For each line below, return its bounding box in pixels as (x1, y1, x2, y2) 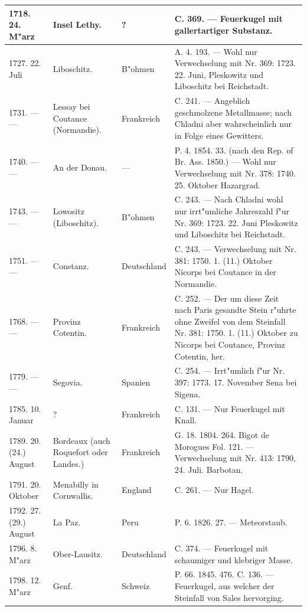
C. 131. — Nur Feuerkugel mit (174, 402, 285, 414)
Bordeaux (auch (53, 434, 110, 446)
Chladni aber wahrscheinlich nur (174, 117, 292, 130)
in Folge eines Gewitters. (174, 129, 264, 141)
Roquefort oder (53, 446, 108, 458)
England (122, 483, 152, 496)
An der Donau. (53, 161, 107, 174)
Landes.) (53, 457, 84, 469)
